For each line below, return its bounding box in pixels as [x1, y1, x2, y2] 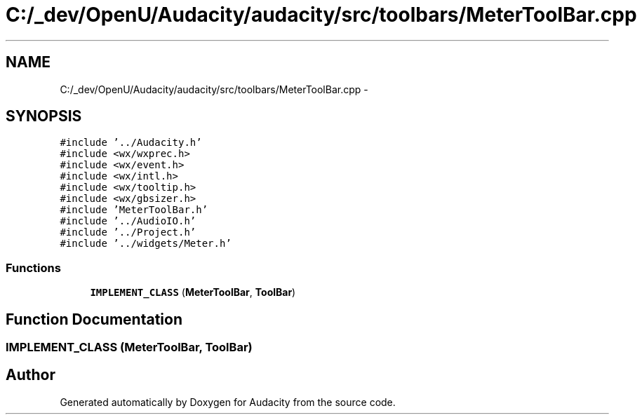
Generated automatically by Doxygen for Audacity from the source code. [60, 395, 396, 408]
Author [6, 366, 55, 384]
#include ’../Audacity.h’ [60, 137, 202, 149]
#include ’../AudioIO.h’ [60, 215, 196, 227]
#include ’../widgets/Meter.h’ [60, 238, 232, 250]
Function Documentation [6, 310, 182, 328]
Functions [6, 260, 61, 275]
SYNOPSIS [6, 107, 82, 126]
